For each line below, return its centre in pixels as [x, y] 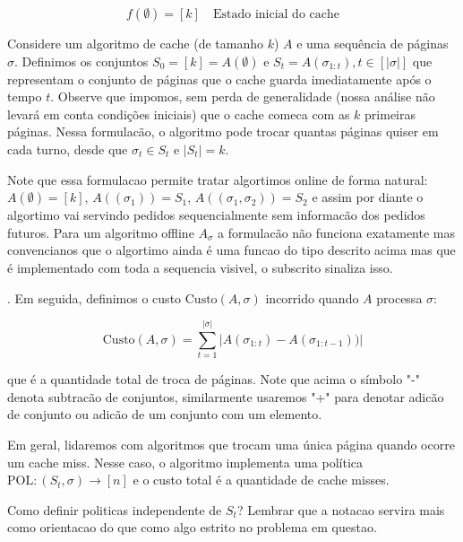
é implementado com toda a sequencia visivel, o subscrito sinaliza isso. [200, 267]
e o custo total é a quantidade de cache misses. [261, 480]
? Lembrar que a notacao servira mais [341, 509]
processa [399, 297]
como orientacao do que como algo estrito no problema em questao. [192, 527]
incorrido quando [312, 297]
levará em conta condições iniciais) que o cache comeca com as [179, 114]
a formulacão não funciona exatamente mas [337, 232]
